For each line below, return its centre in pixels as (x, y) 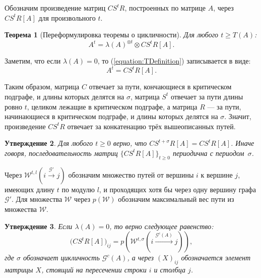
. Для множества (37, 199)
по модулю (78, 189)
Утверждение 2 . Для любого (49, 143)
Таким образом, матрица (42, 87)
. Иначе (243, 143)
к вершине (217, 174)
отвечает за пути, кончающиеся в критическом (160, 87)
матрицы (19, 269)
